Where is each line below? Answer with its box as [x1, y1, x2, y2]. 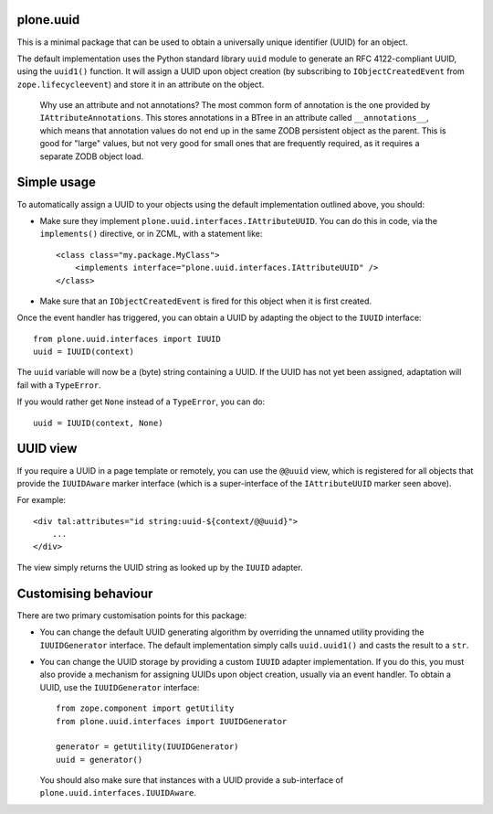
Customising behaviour [16, 585, 153, 601]
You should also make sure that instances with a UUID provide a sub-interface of [39, 775, 344, 786]
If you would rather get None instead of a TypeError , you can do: [16, 396, 265, 407]
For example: [16, 495, 67, 506]
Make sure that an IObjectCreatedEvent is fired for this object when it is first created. [39, 295, 372, 306]
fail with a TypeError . [16, 380, 101, 391]
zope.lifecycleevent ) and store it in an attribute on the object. [16, 79, 265, 90]
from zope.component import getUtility [56, 703, 235, 713]
